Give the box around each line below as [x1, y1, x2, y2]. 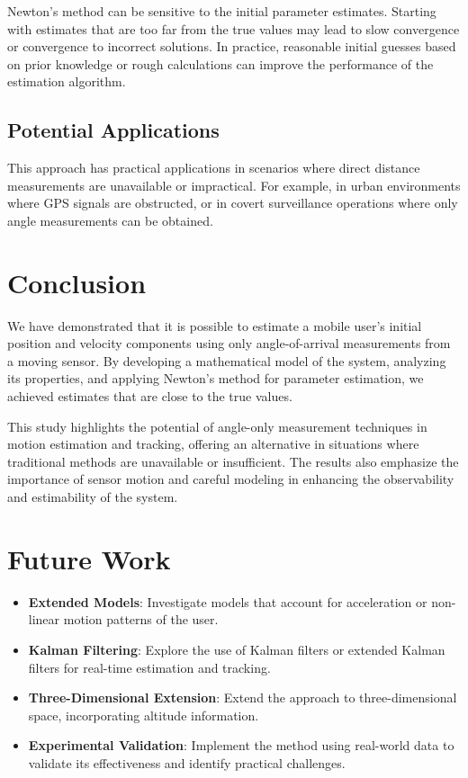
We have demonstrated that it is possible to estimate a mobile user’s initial [7, 316, 422, 335]
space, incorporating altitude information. [28, 705, 259, 724]
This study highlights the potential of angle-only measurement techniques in [7, 416, 427, 435]
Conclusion [7, 264, 147, 300]
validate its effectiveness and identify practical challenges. [28, 753, 346, 772]
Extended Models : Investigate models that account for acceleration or [28, 592, 427, 611]
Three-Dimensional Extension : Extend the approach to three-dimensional [28, 688, 457, 707]
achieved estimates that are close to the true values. [7, 387, 292, 406]
